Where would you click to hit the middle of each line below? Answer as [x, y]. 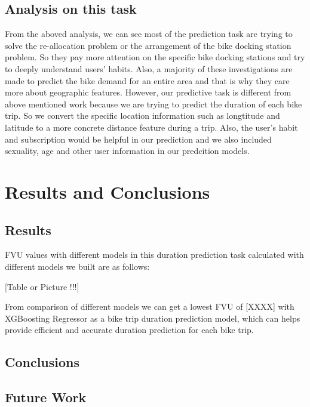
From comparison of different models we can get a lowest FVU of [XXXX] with [150, 306]
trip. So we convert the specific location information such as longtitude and [142, 115]
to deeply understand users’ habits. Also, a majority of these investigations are [149, 68]
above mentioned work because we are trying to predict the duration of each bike [154, 104]
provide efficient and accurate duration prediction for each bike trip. [129, 330]
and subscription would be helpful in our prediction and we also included [138, 139]
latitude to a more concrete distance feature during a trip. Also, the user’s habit [151, 127]
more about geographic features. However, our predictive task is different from [148, 92]
